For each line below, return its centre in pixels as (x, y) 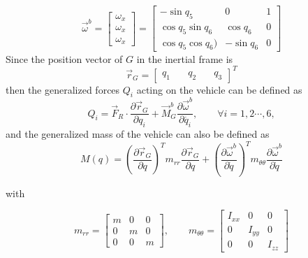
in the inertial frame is (185, 58)
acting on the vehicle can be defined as (219, 89)
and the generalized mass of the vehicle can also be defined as (138, 133)
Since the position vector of (64, 58)
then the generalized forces (63, 89)
